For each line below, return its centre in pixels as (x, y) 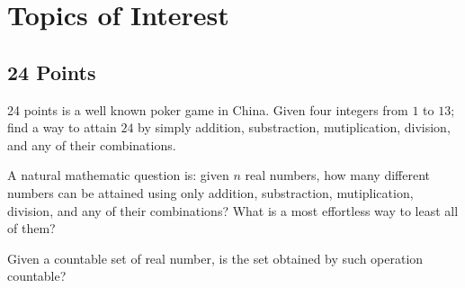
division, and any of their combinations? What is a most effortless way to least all (233, 210)
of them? (31, 228)
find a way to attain (62, 127)
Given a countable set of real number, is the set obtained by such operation (215, 258)
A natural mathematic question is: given (118, 175)
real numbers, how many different (338, 175)
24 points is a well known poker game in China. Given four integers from (208, 109)
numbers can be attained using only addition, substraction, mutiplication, (210, 192)
